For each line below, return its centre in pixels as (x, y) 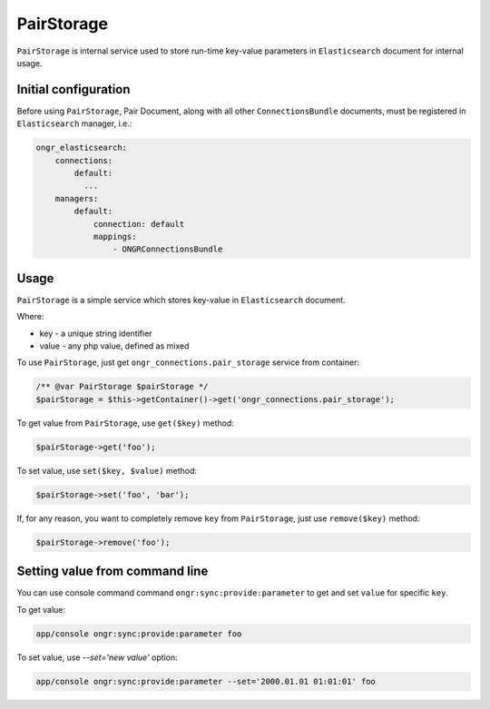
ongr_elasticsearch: (81, 148)
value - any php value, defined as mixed (114, 346)
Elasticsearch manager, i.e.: (74, 123)
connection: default (139, 224)
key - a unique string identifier (96, 333)
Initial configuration (73, 89)
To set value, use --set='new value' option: (97, 657)
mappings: (115, 236)
